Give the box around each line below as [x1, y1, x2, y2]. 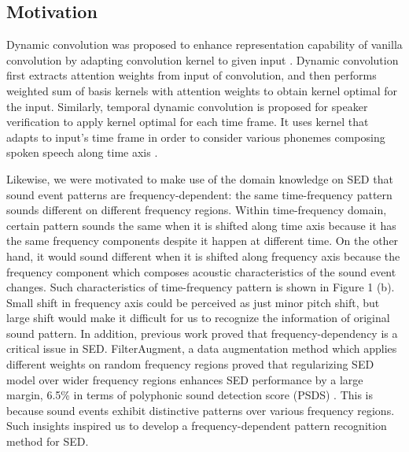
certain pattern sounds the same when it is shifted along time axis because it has [6, 217, 396, 233]
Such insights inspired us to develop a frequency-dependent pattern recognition [6, 417, 387, 434]
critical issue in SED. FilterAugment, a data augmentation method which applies [6, 340, 397, 357]
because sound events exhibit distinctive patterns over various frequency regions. [6, 402, 395, 418]
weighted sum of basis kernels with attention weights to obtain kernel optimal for [6, 82, 398, 98]
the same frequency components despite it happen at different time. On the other [6, 232, 399, 249]
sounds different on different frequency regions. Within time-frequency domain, [6, 202, 387, 218]
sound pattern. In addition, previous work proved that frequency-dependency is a [6, 324, 398, 341]
